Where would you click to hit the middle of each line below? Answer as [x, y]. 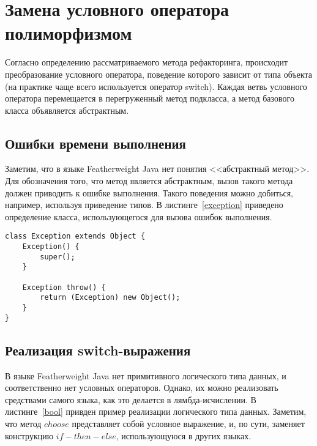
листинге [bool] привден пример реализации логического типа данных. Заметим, [156, 411]
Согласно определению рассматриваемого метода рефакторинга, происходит [147, 62]
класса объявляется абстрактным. [67, 110]
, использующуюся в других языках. [184, 435]
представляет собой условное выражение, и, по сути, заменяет [188, 423]
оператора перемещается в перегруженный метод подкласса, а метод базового [150, 98]
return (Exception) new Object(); [110, 298]
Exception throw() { [64, 287]
